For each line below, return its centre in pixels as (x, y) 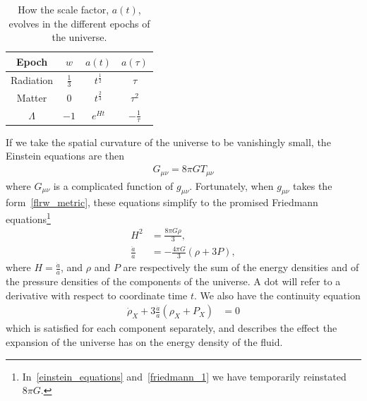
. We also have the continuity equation (277, 295)
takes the (313, 185)
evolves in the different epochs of (79, 23)
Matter (32, 97)
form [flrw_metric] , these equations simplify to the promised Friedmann (162, 202)
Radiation (32, 79)
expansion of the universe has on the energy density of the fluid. (144, 341)
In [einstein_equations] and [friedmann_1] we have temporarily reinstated (184, 376)
